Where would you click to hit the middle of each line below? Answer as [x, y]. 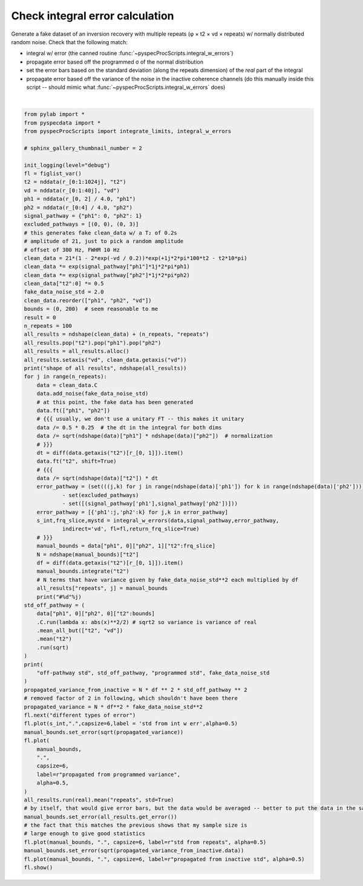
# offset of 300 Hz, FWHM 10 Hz [72, 250]
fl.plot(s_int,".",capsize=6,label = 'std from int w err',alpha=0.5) [131, 724]
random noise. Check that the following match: [70, 42]
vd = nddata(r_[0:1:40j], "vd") [72, 190]
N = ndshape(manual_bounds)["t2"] [88, 554]
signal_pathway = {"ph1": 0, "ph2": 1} [83, 216]
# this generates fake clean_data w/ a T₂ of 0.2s [101, 233]
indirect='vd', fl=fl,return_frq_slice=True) [131, 529]
